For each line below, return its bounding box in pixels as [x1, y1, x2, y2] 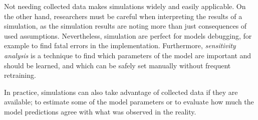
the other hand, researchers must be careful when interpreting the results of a [4, 11, 242, 21]
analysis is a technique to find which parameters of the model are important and [4, 50, 251, 60]
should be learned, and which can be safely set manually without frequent [4, 60, 231, 70]
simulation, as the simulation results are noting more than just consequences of [4, 21, 247, 31]
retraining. [4, 70, 36, 80]
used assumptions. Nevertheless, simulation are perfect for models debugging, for [4, 30, 252, 41]
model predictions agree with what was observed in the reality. [4, 106, 196, 116]
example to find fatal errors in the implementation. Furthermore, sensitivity [4, 40, 236, 51]
